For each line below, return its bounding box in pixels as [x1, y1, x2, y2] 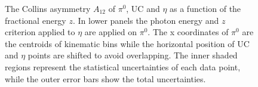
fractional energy [5, 14, 66, 26]
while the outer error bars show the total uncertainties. [5, 72, 206, 85]
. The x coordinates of [148, 26, 229, 38]
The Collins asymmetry [5, 2, 91, 14]
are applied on [84, 26, 137, 38]
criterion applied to [5, 26, 75, 38]
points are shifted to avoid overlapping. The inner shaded [27, 49, 238, 61]
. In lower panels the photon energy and [72, 14, 219, 26]
